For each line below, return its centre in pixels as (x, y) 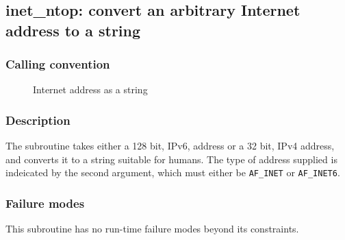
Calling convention (58, 64)
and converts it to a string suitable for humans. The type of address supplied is (171, 159)
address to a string (73, 30)
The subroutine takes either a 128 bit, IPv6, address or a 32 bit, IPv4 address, (170, 146)
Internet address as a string (90, 89)
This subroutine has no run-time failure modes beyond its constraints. (152, 229)
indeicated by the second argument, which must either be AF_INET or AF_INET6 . (173, 172)
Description (38, 120)
